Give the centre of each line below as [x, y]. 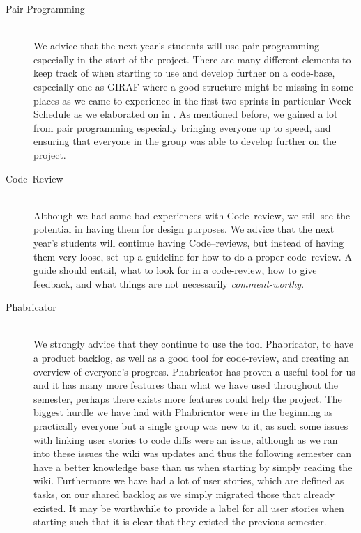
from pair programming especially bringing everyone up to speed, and [182, 127]
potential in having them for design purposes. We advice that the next [184, 229]
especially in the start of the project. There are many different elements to [192, 59]
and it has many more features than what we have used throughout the [186, 385]
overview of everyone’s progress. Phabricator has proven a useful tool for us [194, 371]
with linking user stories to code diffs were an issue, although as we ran [186, 439]
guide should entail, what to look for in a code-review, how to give [175, 270]
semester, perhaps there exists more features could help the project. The [188, 398]
